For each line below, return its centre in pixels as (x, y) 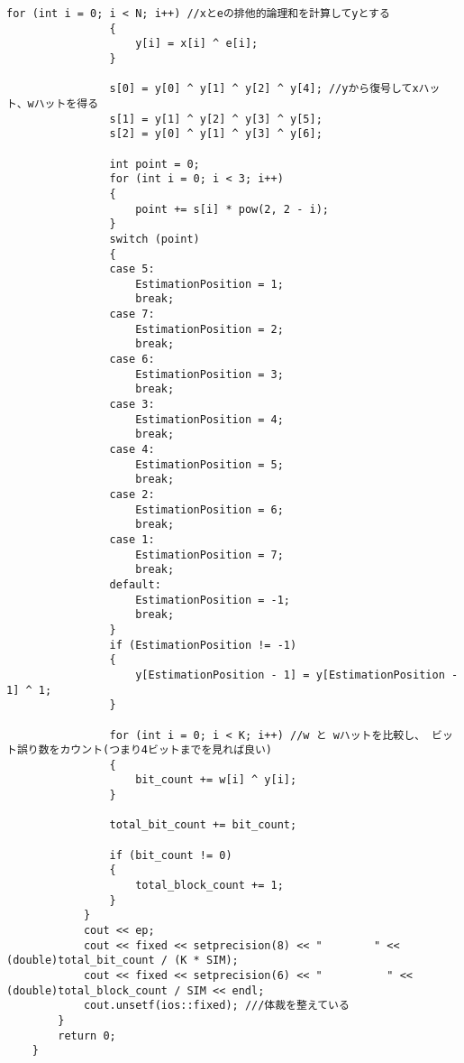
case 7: (132, 314)
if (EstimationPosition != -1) (203, 645)
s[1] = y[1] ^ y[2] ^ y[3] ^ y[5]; (216, 119)
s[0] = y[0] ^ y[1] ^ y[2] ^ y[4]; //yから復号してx (264, 89)
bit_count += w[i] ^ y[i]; (216, 780)
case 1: (132, 539)
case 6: (132, 360)
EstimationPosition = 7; (209, 555)
